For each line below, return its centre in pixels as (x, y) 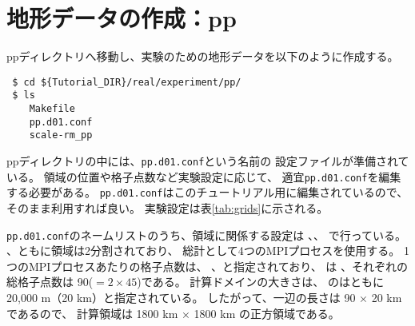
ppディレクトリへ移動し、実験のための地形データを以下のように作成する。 (203, 56)
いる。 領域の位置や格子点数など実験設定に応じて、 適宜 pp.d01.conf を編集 (204, 176)
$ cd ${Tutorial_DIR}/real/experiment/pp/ (127, 82)
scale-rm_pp (61, 135)
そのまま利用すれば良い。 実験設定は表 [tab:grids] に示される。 (168, 207)
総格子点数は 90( (50, 282)
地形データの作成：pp (122, 18)
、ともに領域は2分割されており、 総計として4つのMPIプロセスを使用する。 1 (208, 250)
